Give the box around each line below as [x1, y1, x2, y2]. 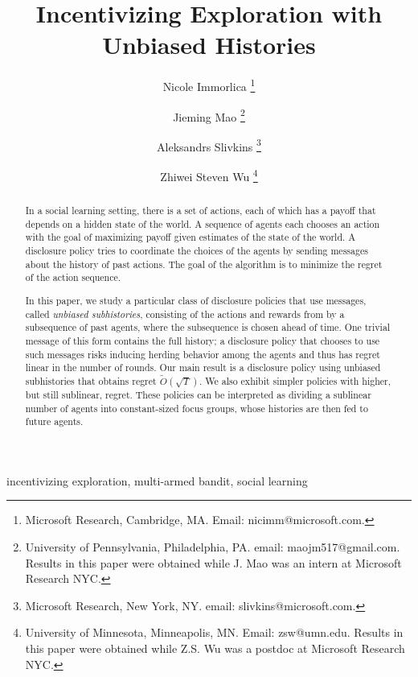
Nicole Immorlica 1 [162, 76, 256, 94]
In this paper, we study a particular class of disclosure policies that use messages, [25, 293, 367, 307]
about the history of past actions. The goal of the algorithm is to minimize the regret [25, 257, 383, 270]
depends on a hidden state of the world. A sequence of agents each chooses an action [25, 217, 380, 230]
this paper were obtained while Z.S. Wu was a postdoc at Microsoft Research [25, 640, 405, 657]
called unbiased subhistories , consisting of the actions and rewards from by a [25, 307, 345, 320]
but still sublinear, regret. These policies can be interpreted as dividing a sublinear [25, 387, 371, 401]
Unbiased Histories [102, 28, 316, 61]
